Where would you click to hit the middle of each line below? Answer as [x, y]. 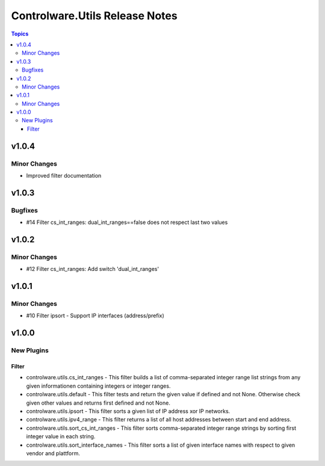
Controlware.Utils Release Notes [94, 16]
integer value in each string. [61, 436]
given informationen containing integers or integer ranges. [98, 386]
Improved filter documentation [64, 176]
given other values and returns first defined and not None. [98, 403]
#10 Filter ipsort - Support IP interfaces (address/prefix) [95, 315]
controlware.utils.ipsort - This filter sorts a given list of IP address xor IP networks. [128, 411]
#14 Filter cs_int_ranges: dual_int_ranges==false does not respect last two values [127, 222]
